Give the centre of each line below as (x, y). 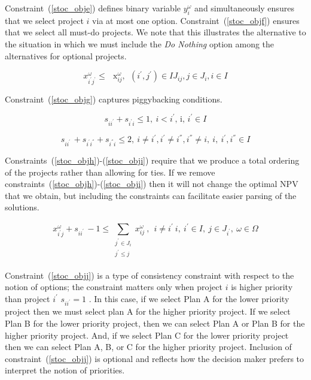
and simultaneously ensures (244, 8)
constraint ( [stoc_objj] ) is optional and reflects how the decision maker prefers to (155, 358)
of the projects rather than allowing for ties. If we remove (110, 172)
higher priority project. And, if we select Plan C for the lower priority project (147, 335)
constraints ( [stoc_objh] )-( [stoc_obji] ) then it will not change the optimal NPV (152, 184)
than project (28, 298)
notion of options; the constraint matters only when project (114, 287)
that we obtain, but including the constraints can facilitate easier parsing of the (151, 195)
